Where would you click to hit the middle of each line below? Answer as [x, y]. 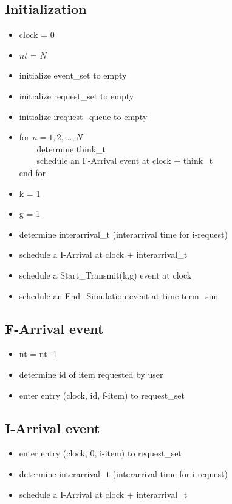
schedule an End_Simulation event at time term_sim [119, 295]
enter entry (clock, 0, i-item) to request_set [100, 453]
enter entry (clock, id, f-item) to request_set [102, 395]
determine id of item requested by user [91, 374]
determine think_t [71, 148]
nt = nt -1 [38, 354]
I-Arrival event [53, 428]
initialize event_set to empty [73, 75]
